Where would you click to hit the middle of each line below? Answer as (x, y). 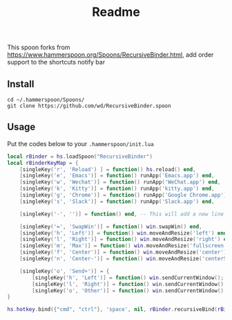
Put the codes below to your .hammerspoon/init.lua (80, 143)
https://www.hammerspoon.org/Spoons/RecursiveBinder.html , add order (110, 55)
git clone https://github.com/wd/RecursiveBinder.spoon (89, 106)
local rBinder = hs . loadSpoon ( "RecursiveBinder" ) (80, 157)
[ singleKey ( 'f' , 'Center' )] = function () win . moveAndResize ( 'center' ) (123, 252)
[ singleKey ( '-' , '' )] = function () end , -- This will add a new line (122, 214)
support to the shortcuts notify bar (56, 62)
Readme (116, 12)
